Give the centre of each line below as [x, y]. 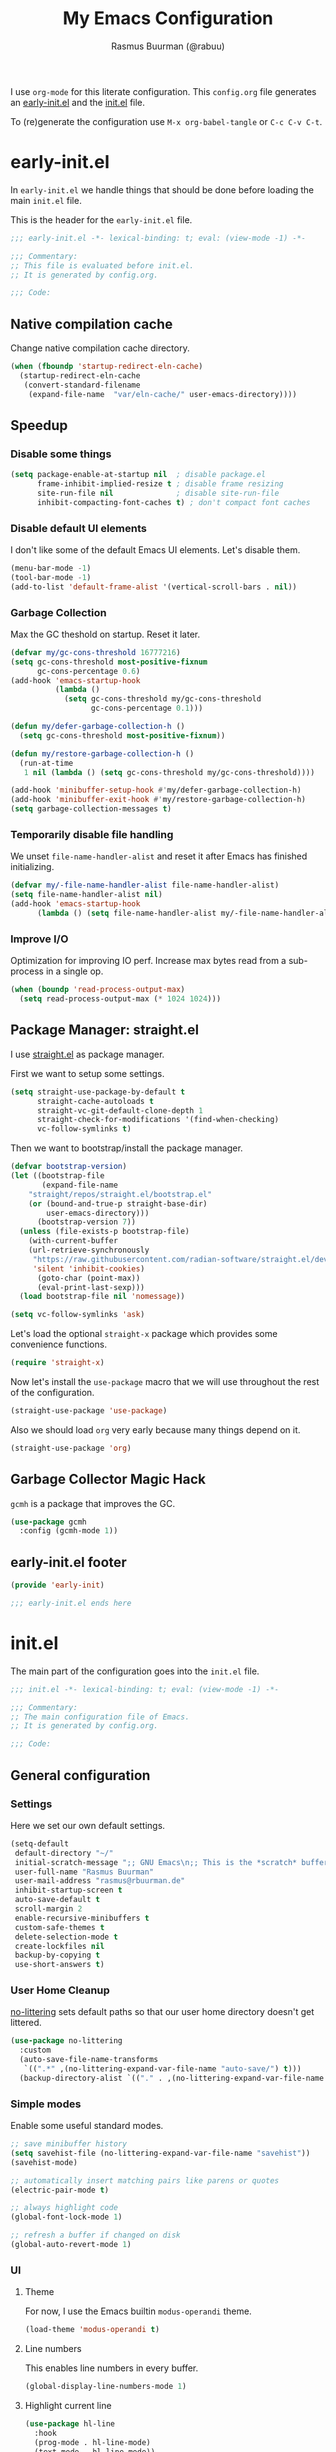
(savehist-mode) [44, 2162]
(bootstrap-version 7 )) [86, 1222]
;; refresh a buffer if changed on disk [96, 2235]
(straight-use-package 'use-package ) [89, 1411]
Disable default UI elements [78, 528]
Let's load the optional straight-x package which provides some [144, 1334]
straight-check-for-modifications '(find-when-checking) [158, 1120]
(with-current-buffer [73, 1241]
